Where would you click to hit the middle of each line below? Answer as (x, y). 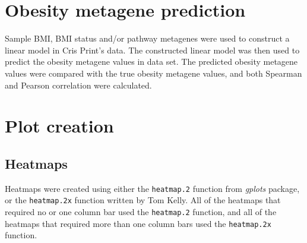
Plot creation (59, 126)
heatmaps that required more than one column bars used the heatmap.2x (138, 223)
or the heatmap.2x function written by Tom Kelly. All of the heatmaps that (143, 200)
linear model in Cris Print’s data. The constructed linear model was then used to (152, 50)
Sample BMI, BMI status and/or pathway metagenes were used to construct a (147, 38)
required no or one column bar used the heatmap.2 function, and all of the (141, 211)
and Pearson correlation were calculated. (78, 85)
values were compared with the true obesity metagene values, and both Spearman (153, 73)
